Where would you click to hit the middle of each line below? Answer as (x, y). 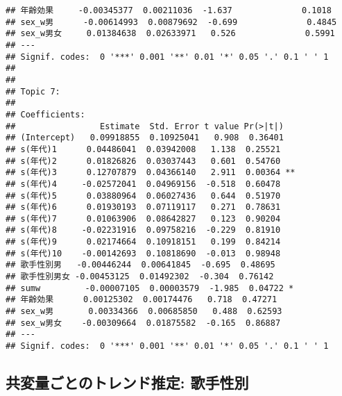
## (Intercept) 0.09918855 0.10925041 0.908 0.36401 (145, 138)
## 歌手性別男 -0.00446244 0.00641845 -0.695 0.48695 (140, 265)
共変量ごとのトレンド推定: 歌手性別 (127, 382)
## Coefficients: (45, 114)
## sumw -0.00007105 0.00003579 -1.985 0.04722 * (150, 288)
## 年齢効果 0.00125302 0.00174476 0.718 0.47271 (142, 300)
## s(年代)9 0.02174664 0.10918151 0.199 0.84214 (143, 242)
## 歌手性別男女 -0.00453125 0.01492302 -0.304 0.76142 (140, 277)
